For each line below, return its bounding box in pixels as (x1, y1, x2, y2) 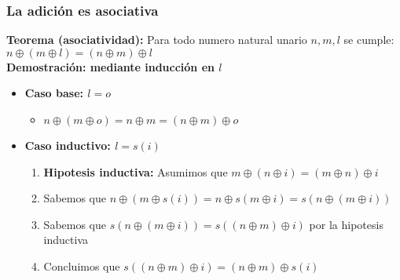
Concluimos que (43, 257, 120, 274)
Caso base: (24, 85, 83, 101)
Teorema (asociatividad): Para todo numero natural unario (6, 31, 307, 48)
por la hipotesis (309, 216, 383, 232)
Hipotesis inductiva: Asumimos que (43, 163, 228, 180)
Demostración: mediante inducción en (6, 58, 215, 75)
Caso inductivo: (24, 137, 111, 153)
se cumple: (343, 31, 394, 48)
